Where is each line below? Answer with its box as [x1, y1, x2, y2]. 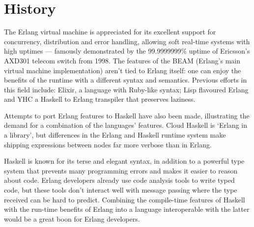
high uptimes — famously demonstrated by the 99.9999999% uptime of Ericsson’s [4, 46, 250, 56]
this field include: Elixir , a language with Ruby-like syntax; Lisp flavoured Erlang [4, 84, 249, 94]
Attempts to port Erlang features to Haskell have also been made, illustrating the [4, 110, 250, 120]
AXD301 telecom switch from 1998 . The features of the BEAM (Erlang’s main [4, 55, 240, 65]
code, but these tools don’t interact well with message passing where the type [4, 185, 237, 195]
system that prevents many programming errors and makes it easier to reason [4, 165, 238, 175]
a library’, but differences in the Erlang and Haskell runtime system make [4, 130, 226, 140]
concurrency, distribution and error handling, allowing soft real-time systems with [4, 36, 250, 46]
